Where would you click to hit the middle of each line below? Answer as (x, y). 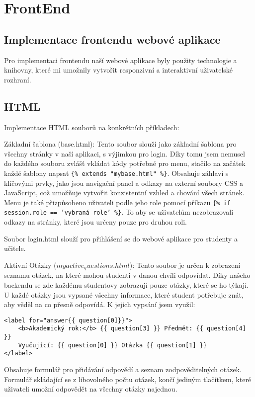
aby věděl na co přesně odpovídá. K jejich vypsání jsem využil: (100, 304)
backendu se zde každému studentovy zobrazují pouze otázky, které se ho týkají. (126, 284)
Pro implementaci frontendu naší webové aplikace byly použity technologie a (121, 60)
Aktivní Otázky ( (30, 265)
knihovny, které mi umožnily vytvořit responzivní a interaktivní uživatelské (119, 70)
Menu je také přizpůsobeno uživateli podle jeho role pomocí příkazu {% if (117, 202)
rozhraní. (18, 79)
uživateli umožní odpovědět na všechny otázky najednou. (91, 389)
